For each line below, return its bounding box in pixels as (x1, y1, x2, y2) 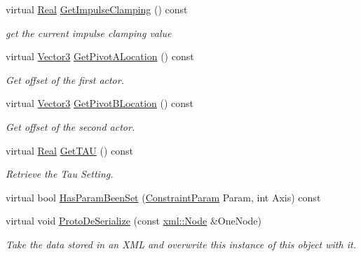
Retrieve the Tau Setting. (6, 166, 114, 181)
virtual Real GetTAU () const (6, 143, 134, 157)
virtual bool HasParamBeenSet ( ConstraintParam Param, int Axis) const (6, 190, 321, 204)
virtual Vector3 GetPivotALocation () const (6, 49, 194, 64)
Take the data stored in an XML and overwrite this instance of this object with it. (6, 236, 356, 251)
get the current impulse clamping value (6, 25, 172, 40)
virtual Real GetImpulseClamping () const (6, 2, 188, 16)
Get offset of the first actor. (6, 72, 124, 87)
